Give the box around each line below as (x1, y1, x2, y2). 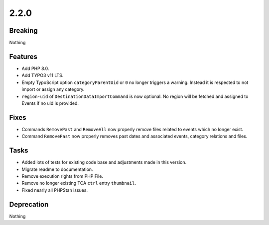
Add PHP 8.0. (21, 65, 49, 72)
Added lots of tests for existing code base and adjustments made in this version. (21, 159, 187, 165)
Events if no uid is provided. (21, 100, 79, 106)
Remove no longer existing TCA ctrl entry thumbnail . (21, 180, 136, 186)
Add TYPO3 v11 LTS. (21, 73, 64, 78)
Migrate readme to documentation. (21, 166, 93, 172)
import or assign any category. (21, 86, 85, 92)
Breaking (9, 26, 38, 35)
